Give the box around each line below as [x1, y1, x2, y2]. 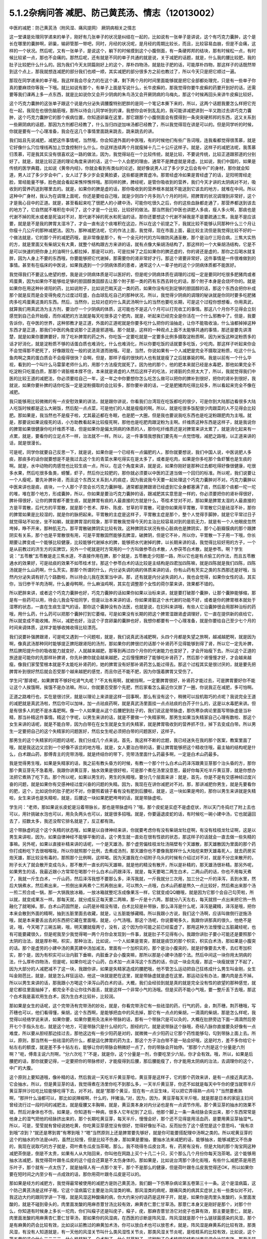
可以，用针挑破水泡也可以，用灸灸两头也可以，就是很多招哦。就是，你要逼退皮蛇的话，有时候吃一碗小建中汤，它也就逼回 [9, 811, 256, 817]
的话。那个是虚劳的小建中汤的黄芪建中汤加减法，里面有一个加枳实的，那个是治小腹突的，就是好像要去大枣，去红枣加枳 [9, 945, 252, 951]
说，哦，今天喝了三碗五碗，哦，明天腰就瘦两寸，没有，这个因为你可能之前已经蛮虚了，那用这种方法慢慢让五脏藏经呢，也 [9, 924, 256, 930]
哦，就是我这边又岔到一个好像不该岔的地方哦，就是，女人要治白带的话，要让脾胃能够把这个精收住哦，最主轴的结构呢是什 [9, 744, 256, 750]
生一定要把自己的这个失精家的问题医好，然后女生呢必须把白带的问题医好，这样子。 [9, 728, 178, 734]
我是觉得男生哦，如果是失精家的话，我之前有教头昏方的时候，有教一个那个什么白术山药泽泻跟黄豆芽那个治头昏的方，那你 [9, 760, 256, 766]
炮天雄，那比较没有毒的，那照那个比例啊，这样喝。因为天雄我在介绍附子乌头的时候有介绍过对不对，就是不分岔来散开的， [9, 855, 256, 861]
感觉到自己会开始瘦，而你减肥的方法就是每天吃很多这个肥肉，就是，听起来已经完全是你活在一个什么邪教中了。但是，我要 [9, 313, 256, 319]
